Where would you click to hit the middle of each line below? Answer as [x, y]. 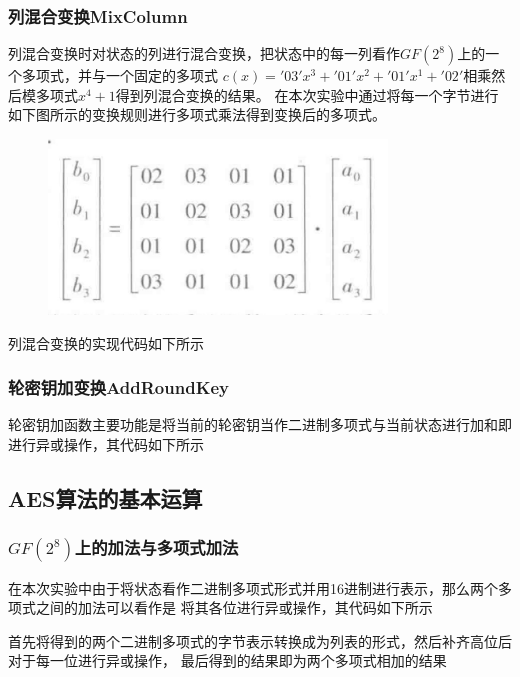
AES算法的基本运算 [105, 497]
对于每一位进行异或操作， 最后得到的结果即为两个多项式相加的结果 [227, 660]
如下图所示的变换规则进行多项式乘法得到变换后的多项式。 [197, 114]
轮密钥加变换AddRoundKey [118, 387]
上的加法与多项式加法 [156, 547]
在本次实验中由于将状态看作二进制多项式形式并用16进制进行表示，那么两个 [253, 587]
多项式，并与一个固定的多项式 [119, 75]
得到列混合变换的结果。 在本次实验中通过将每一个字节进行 [307, 94]
